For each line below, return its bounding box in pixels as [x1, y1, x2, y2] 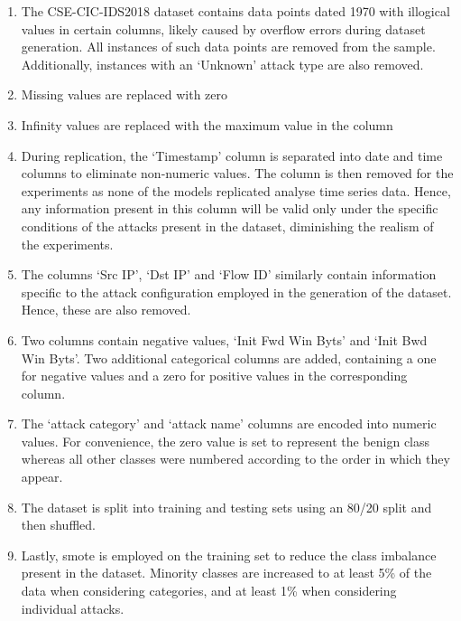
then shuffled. [21, 515, 96, 534]
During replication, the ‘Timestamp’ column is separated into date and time [21, 146, 443, 165]
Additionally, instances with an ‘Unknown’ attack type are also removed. [21, 54, 424, 73]
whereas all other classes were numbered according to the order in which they [21, 449, 450, 468]
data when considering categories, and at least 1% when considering [21, 581, 397, 600]
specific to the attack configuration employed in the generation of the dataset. [21, 282, 452, 301]
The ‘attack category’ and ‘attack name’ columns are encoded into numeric [21, 414, 437, 433]
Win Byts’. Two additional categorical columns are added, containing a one [21, 348, 437, 367]
